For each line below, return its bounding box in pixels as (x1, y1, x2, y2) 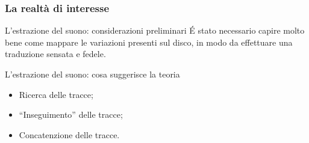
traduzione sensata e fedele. (5, 47, 106, 60)
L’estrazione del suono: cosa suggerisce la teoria (5, 68, 180, 80)
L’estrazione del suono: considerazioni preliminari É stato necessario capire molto (5, 24, 305, 37)
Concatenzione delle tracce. (19, 128, 120, 141)
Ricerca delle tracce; (19, 88, 93, 100)
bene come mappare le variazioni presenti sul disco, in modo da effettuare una (5, 35, 293, 48)
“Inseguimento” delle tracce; (19, 108, 123, 121)
